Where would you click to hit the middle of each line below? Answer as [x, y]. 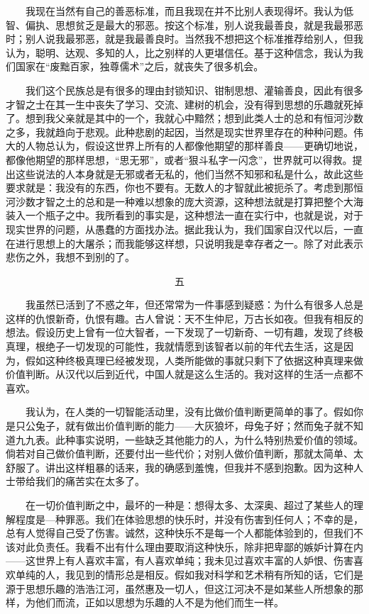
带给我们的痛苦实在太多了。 [80, 481]
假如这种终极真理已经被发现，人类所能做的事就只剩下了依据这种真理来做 [194, 360]
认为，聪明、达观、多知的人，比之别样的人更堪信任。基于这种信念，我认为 [180, 52]
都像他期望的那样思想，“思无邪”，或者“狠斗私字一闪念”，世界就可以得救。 [179, 159]
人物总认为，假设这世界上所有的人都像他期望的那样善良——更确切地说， [194, 146]
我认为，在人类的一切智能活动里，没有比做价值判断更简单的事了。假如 [189, 412]
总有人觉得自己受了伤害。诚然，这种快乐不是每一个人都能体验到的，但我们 [180, 533]
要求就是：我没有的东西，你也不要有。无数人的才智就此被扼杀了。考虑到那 [180, 188]
